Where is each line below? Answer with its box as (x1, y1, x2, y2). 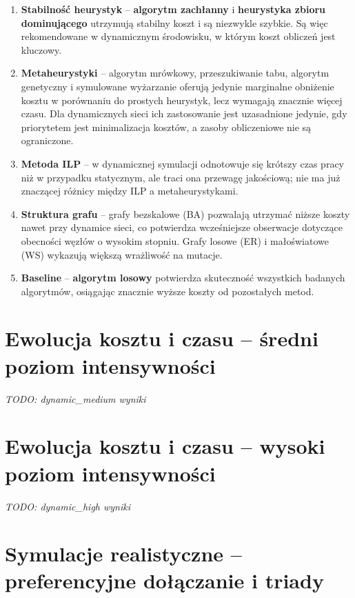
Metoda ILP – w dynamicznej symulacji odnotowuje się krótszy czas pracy (21, 156, 345, 170)
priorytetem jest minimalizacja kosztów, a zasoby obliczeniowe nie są (21, 119, 312, 134)
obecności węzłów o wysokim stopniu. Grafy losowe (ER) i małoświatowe (21, 233, 329, 248)
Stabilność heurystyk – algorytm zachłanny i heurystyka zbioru (21, 2, 326, 16)
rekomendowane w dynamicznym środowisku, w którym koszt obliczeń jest (21, 29, 336, 43)
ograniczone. (21, 133, 74, 148)
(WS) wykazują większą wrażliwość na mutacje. (21, 247, 223, 261)
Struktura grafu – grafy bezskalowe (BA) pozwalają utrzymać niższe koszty (21, 206, 350, 221)
